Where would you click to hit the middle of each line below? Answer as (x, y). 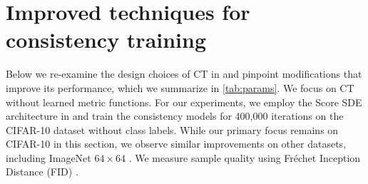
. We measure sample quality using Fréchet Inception (245, 157)
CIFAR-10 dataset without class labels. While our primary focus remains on (172, 129)
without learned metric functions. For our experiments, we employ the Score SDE (184, 102)
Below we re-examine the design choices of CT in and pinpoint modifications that (184, 74)
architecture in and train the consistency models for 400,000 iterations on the (175, 116)
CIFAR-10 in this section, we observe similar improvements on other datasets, (176, 144)
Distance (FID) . (42, 172)
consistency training (106, 40)
